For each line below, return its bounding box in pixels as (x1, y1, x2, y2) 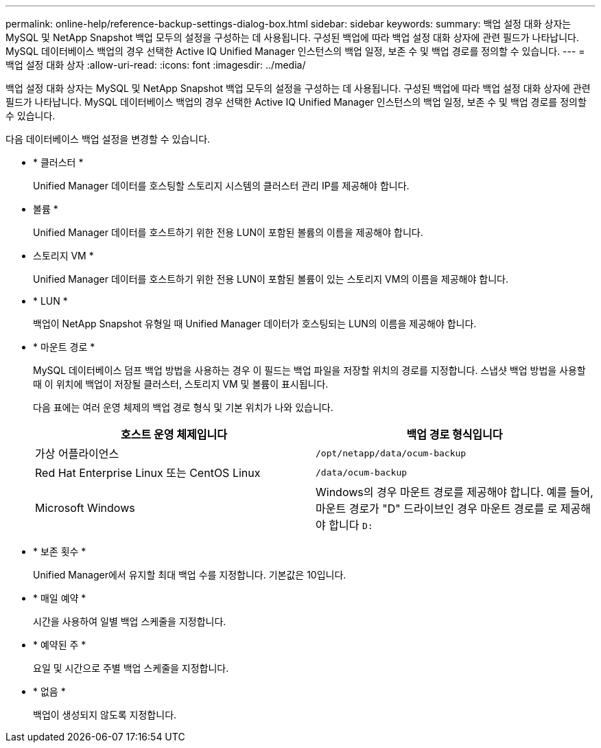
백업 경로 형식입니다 (406, 428, 503, 441)
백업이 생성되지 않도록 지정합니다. (33, 709, 177, 721)
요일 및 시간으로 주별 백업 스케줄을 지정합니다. (33, 662, 229, 674)
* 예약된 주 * (33, 639, 86, 651)
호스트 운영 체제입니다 (121, 428, 227, 441)
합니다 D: (329, 518, 373, 532)
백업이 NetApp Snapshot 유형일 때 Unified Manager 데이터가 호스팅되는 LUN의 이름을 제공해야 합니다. (33, 318, 477, 329)
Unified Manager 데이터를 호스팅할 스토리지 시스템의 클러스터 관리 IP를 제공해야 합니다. (33, 180, 410, 191)
